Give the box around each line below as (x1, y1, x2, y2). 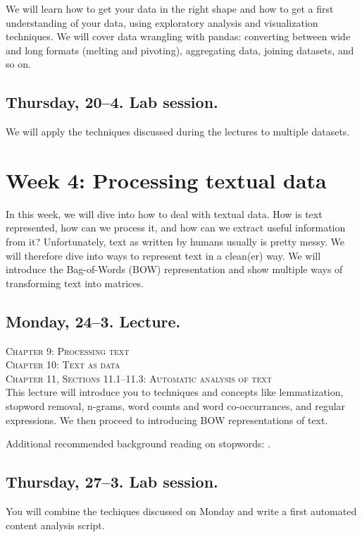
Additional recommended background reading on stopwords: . (6, 436, 271, 451)
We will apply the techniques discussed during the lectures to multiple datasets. (6, 124, 350, 139)
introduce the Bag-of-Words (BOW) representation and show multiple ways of (6, 262, 343, 277)
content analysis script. (6, 517, 105, 532)
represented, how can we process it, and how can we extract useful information (6, 220, 346, 235)
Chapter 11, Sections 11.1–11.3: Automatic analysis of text (6, 370, 273, 385)
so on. (6, 56, 31, 71)
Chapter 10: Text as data (6, 357, 120, 372)
